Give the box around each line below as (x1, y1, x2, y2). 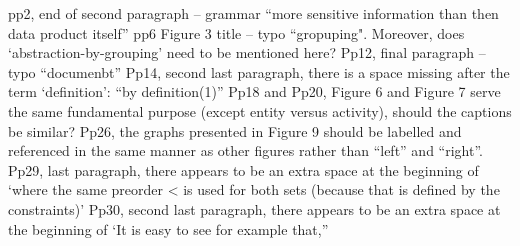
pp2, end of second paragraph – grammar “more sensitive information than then (8, 3, 499, 23)
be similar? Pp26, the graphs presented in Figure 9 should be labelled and (8, 120, 462, 141)
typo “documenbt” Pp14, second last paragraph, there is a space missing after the (8, 61, 510, 82)
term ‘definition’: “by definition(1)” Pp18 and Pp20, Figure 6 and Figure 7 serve (8, 81, 501, 102)
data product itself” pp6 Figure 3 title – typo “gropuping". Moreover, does (8, 22, 465, 43)
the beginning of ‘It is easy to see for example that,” (8, 218, 329, 239)
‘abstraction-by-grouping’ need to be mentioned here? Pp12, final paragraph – (8, 42, 486, 63)
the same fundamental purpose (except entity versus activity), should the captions (8, 100, 512, 121)
